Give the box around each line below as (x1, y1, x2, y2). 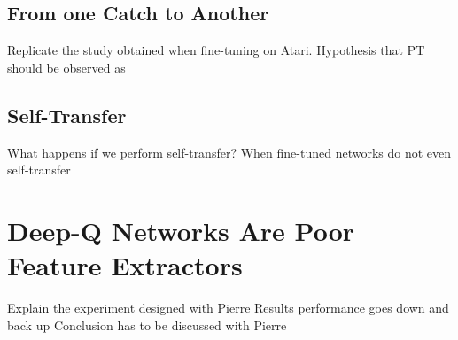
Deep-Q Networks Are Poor (7, 212, 355, 248)
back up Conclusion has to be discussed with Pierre (7, 315, 287, 334)
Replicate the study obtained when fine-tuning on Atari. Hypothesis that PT (7, 41, 425, 59)
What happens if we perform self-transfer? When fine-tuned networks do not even (7, 143, 452, 161)
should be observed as (7, 58, 126, 76)
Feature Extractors (7, 247, 243, 283)
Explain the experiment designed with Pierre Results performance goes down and (7, 298, 449, 317)
